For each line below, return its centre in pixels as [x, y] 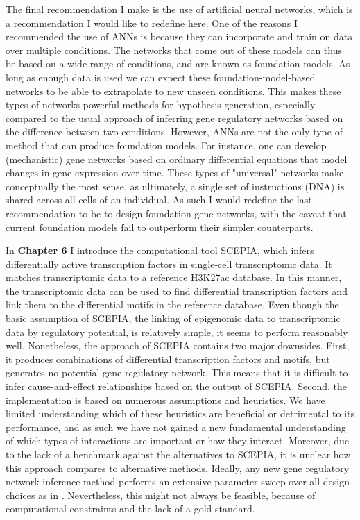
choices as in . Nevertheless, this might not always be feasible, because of [161, 495]
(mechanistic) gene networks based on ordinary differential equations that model [177, 159]
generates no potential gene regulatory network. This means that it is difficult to [177, 372]
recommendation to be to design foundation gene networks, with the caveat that [176, 213]
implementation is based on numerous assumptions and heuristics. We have [165, 400]
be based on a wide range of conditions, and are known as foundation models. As [178, 64]
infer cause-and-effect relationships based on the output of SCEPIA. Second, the [176, 386]
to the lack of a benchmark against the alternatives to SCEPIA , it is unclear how [178, 454]
